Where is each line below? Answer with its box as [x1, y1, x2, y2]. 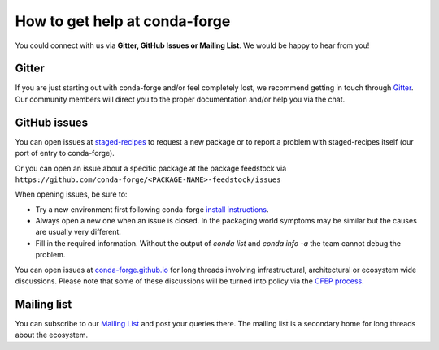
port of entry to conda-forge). [15, 149, 115, 158]
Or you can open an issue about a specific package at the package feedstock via [15, 163, 287, 173]
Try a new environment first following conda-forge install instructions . [35, 204, 269, 214]
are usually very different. [35, 227, 122, 237]
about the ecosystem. [15, 330, 89, 340]
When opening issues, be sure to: [15, 189, 128, 199]
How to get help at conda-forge [15, 12, 231, 30]
